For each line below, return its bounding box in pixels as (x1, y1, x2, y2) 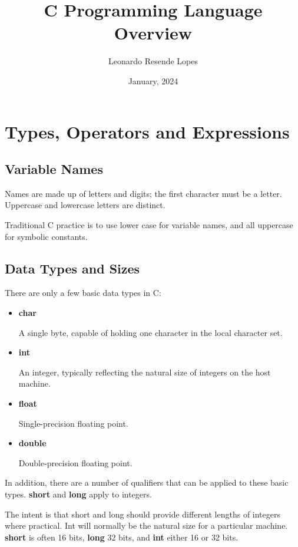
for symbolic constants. (5, 230, 88, 242)
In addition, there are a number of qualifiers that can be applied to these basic (5, 476, 289, 489)
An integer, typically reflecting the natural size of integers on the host (18, 365, 271, 378)
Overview (114, 21, 193, 45)
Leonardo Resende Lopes (108, 55, 198, 67)
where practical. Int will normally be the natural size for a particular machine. (5, 519, 288, 532)
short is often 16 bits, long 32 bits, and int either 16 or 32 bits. (5, 530, 239, 543)
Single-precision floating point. (18, 417, 128, 429)
